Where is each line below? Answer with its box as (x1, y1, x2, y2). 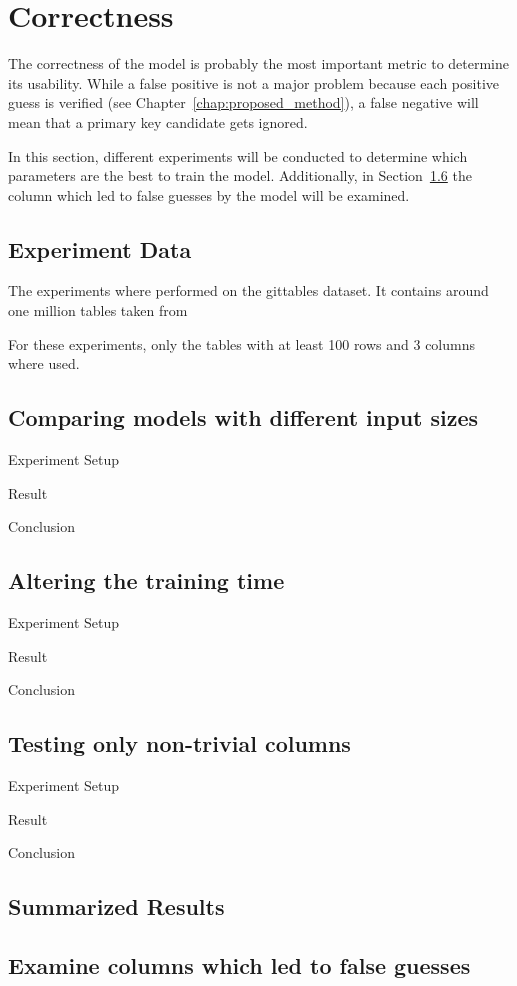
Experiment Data (8, 233, 192, 264)
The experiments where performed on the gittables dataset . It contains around (8, 280, 489, 301)
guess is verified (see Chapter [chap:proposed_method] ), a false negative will (8, 92, 479, 113)
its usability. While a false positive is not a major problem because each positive (8, 72, 499, 93)
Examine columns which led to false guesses (8, 949, 471, 980)
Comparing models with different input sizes (8, 402, 479, 433)
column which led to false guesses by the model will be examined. (8, 184, 410, 205)
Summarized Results (8, 891, 225, 922)
